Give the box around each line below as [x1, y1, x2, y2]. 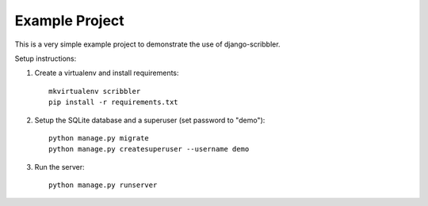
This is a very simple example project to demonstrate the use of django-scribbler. [14, 39, 281, 49]
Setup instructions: [14, 54, 77, 63]
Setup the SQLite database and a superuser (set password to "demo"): [34, 115, 266, 125]
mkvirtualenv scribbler [48, 87, 141, 96]
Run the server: [34, 162, 85, 171]
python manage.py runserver [48, 181, 158, 189]
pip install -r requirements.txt [48, 98, 178, 107]
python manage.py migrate [48, 133, 150, 142]
